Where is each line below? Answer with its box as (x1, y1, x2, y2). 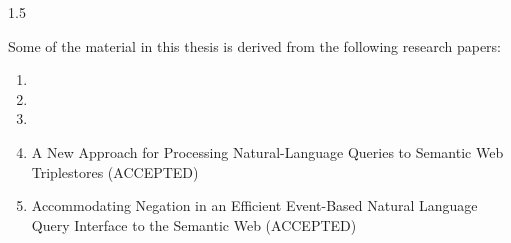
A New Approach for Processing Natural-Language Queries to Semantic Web (31, 141, 504, 162)
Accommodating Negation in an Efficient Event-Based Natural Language (31, 195, 478, 216)
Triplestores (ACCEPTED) (31, 161, 199, 182)
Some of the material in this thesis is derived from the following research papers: (8, 35, 502, 56)
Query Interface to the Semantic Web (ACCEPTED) (31, 214, 357, 235)
